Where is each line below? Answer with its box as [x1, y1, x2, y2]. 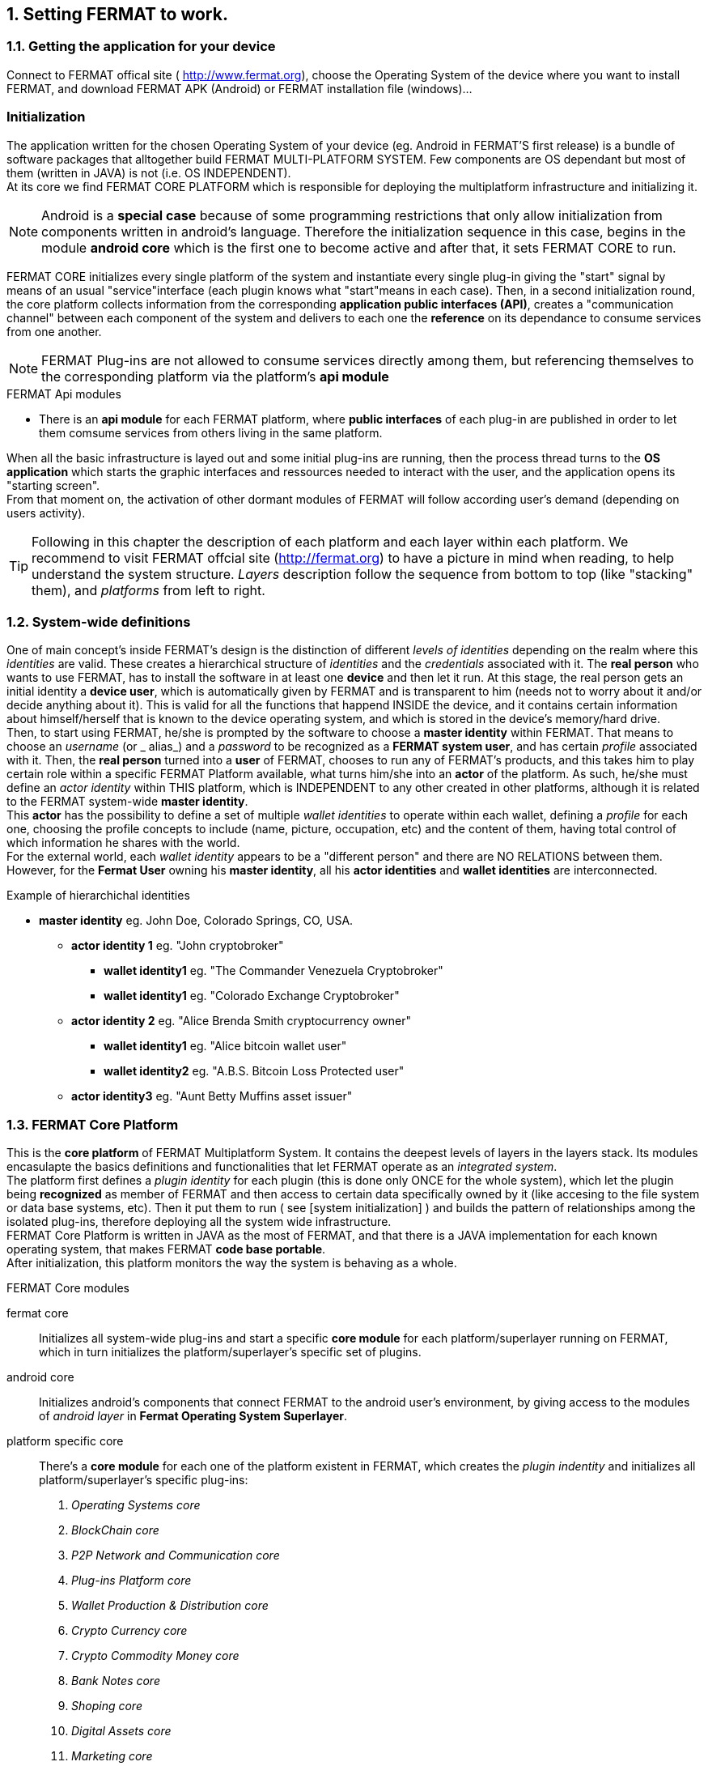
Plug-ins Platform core [71, 1573, 192, 1588]
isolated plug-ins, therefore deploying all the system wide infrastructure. [6, 1215, 392, 1229]
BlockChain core [71, 1523, 159, 1538]
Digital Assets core [71, 1724, 172, 1738]
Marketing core [71, 1749, 153, 1764]
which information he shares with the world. [6, 836, 240, 850]
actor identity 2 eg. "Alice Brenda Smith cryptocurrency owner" [71, 1014, 411, 1028]
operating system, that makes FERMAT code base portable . [6, 1242, 326, 1257]
